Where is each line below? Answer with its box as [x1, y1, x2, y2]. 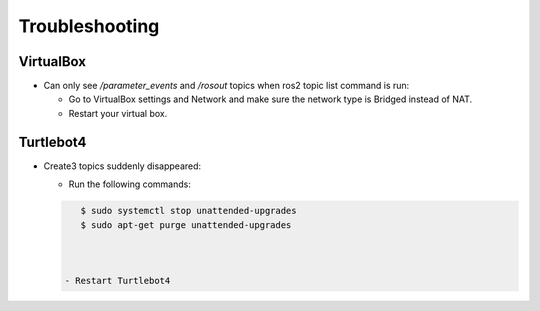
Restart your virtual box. [68, 107, 168, 119]
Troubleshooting [18, 15, 160, 37]
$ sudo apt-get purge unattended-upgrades [80, 219, 292, 230]
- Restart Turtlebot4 [64, 275, 171, 287]
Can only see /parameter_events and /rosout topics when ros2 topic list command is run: [43, 80, 410, 92]
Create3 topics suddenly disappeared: [43, 160, 202, 172]
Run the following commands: [68, 178, 192, 190]
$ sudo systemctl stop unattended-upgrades [80, 205, 297, 217]
